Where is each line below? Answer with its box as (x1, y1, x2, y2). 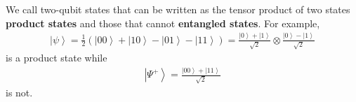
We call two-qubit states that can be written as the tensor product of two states (6, 2, 350, 16)
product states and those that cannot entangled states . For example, (6, 15, 320, 30)
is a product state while (6, 50, 107, 65)
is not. (6, 85, 33, 99)
